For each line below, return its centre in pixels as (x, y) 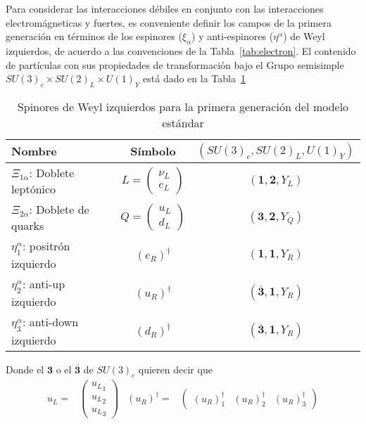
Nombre (34, 151)
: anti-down (51, 322)
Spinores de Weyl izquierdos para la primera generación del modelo (183, 106)
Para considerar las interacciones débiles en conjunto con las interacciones (165, 8)
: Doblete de (59, 209)
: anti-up (44, 284)
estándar (183, 122)
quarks (28, 225)
